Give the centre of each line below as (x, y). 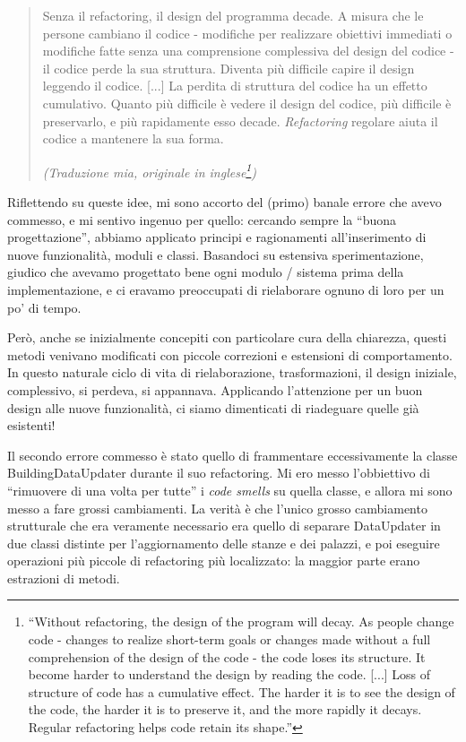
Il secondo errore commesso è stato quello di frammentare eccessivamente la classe (233, 455)
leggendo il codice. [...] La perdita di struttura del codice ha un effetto (235, 86)
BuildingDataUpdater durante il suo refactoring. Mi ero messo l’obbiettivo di (219, 473)
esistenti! (31, 425)
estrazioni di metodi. (64, 578)
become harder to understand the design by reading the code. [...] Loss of (229, 674)
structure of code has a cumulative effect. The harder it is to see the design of (242, 691)
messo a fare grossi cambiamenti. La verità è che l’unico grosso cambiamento (217, 508)
